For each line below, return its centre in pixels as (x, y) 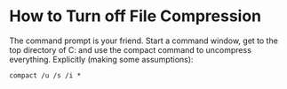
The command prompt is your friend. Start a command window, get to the (143, 41)
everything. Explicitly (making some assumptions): (101, 59)
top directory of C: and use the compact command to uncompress (130, 49)
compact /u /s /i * (45, 75)
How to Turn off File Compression (136, 16)
